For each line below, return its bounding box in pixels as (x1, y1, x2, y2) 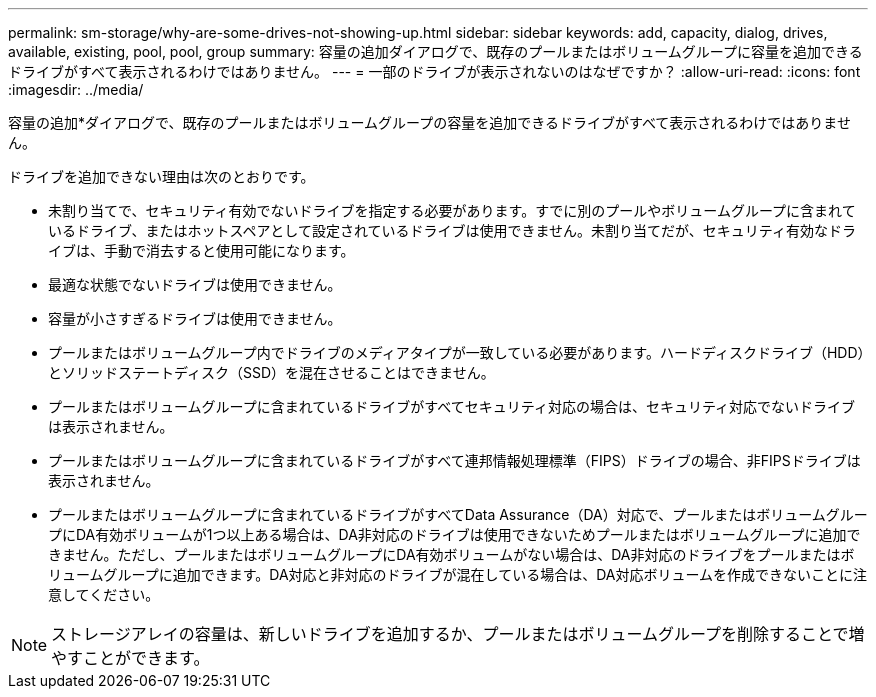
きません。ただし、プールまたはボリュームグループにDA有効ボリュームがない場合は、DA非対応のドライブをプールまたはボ (48, 546, 855, 563)
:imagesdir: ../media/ (8, 81, 144, 98)
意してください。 (48, 586, 160, 603)
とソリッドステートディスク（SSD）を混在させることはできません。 (48, 364, 495, 381)
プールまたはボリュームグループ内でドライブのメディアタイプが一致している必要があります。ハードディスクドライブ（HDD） (48, 344, 865, 361)
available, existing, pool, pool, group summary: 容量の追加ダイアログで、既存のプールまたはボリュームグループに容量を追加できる (8, 43, 863, 60)
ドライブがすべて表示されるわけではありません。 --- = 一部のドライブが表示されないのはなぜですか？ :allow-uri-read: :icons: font (8, 63, 861, 80)
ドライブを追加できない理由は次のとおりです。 (8, 168, 315, 185)
